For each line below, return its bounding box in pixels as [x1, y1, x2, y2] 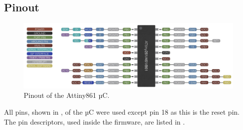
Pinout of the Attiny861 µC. [24, 90, 110, 100]
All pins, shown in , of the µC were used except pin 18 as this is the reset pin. [4, 107, 240, 117]
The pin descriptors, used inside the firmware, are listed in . [4, 116, 185, 127]
